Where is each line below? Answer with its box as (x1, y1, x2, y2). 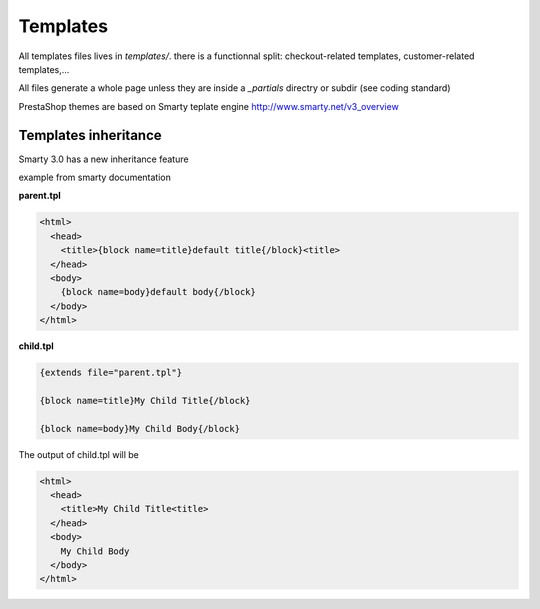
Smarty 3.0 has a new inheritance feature (18, 153, 189, 165)
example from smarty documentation (18, 171, 172, 184)
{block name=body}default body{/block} (60, 286, 257, 298)
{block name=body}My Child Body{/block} (39, 423, 240, 434)
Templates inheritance (18, 126, 162, 144)
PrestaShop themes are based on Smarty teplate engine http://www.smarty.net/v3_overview (18, 100, 399, 112)
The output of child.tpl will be (18, 448, 139, 460)
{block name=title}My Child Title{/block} (39, 395, 251, 406)
